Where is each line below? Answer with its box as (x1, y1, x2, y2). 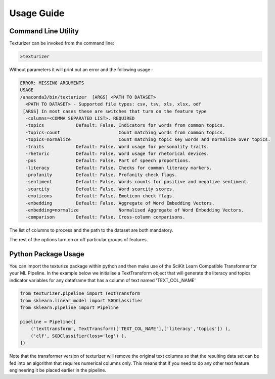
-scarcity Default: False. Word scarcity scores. (25, 186, 175, 192)
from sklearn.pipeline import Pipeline (20, 305, 119, 310)
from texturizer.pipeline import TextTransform (20, 291, 140, 296)
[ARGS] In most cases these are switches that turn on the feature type (23, 109, 207, 114)
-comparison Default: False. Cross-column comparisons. (25, 214, 186, 220)
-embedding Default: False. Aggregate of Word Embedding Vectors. (25, 200, 215, 206)
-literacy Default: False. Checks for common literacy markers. (25, 165, 212, 171)
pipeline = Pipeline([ (20, 319, 76, 325)
